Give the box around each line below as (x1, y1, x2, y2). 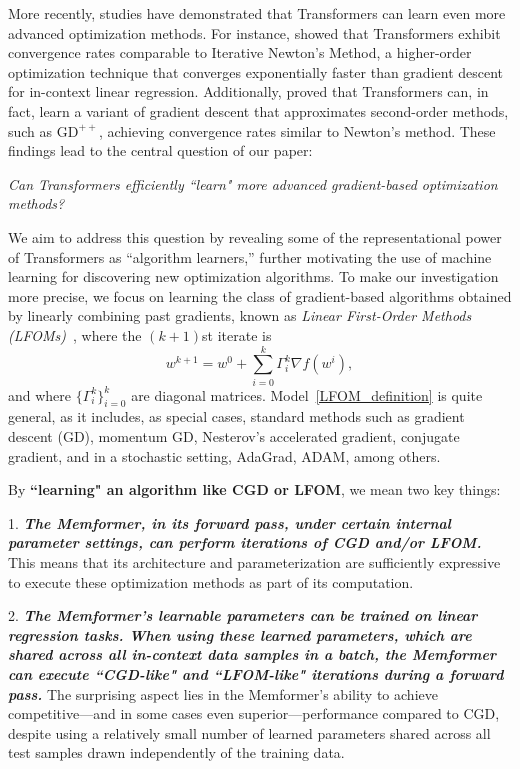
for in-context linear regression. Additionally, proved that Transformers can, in (8, 81, 489, 102)
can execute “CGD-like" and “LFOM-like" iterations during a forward (8, 663, 504, 684)
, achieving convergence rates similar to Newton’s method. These (98, 120, 496, 141)
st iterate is (202, 324, 272, 345)
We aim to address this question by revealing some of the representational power (8, 226, 502, 247)
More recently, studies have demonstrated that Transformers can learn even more (8, 3, 506, 23)
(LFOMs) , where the (8, 324, 142, 345)
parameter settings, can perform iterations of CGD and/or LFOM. (8, 532, 482, 553)
